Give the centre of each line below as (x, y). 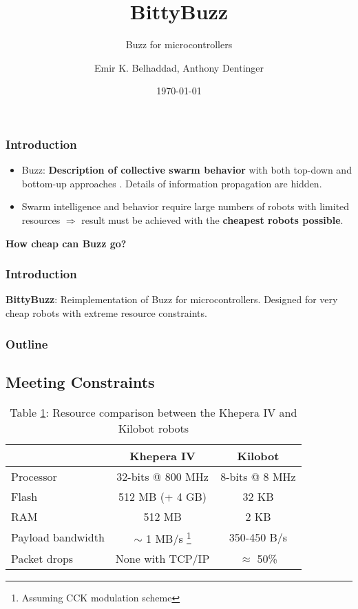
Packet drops (42, 558)
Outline (27, 343)
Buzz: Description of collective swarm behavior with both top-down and (187, 170)
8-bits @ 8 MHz (258, 476)
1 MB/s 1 (169, 537)
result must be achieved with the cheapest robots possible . (212, 219)
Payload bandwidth (58, 537)
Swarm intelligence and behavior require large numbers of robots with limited (186, 206)
